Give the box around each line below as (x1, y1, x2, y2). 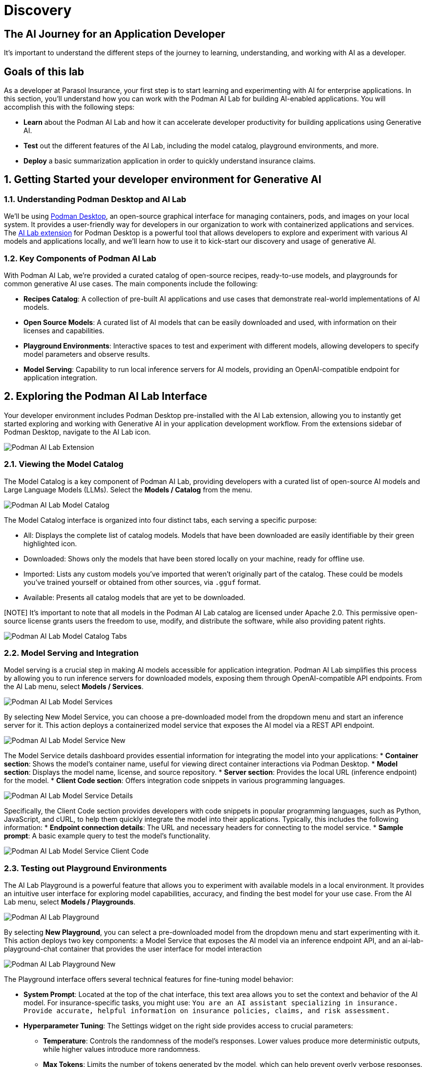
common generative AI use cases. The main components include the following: (4, 279, 258, 288)
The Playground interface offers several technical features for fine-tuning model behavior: (4, 975, 294, 984)
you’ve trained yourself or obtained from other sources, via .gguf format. (23, 578, 261, 586)
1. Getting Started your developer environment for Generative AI (4, 173, 321, 186)
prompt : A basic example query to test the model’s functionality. (4, 832, 211, 840)
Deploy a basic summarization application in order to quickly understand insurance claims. (23, 157, 316, 165)
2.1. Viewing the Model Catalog (4, 459, 124, 469)
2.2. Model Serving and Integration (4, 648, 139, 658)
